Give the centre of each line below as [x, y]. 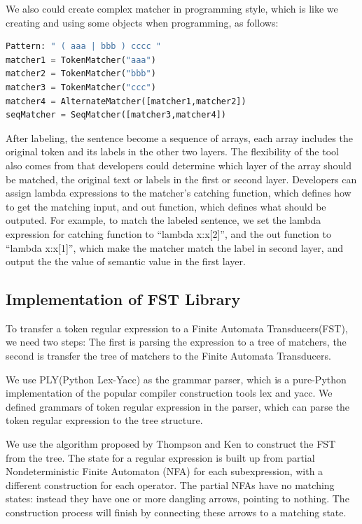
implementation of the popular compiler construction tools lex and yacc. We [169, 393]
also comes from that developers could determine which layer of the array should [179, 165]
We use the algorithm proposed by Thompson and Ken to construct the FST [171, 444]
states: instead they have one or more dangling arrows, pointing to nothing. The [177, 498]
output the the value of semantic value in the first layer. [126, 261]
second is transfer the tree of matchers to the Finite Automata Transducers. [168, 356]
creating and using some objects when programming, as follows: [142, 22]
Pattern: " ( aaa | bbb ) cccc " [83, 47]
